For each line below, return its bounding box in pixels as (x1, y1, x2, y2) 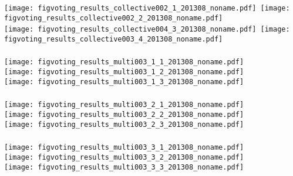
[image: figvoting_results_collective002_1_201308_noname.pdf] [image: (4, 4, 290, 12)
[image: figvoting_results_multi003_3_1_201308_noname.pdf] (4, 143, 244, 152)
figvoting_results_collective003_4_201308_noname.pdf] (4, 34, 223, 43)
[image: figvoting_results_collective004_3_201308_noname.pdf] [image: (4, 25, 290, 34)
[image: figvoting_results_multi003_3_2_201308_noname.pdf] (4, 153, 244, 161)
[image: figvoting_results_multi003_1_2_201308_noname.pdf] (4, 68, 244, 77)
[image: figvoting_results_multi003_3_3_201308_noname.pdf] (4, 163, 244, 171)
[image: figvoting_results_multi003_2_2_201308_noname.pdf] (4, 111, 244, 119)
